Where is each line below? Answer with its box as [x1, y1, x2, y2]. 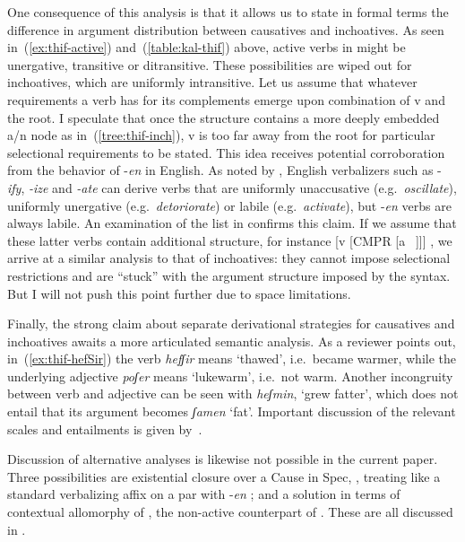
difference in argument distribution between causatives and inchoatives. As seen [7, 20, 444, 39]
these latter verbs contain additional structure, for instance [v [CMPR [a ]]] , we [7, 231, 452, 249]
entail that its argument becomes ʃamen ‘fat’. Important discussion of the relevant [7, 402, 456, 421]
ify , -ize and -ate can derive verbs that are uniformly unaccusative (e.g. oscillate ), [7, 178, 457, 197]
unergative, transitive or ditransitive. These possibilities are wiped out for [7, 55, 412, 74]
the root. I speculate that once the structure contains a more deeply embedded [7, 108, 440, 127]
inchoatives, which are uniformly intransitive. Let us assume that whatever [7, 73, 418, 92]
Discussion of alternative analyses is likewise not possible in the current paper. [7, 450, 438, 468]
